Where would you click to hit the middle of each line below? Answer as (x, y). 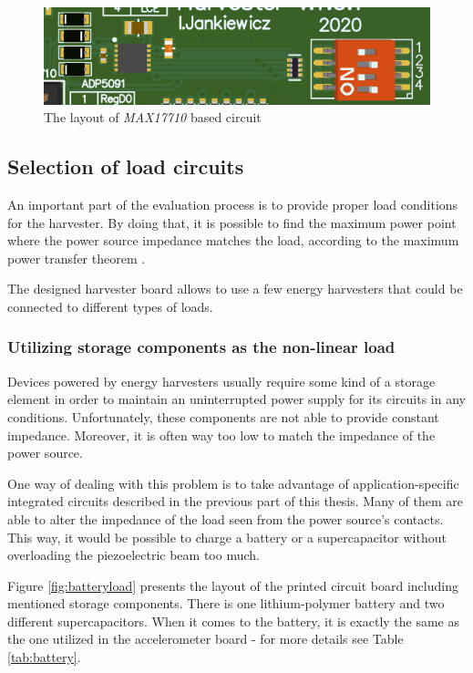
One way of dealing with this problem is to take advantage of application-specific (233, 483)
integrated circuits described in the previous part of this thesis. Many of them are (236, 501)
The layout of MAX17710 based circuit (153, 117)
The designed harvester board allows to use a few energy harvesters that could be (235, 289)
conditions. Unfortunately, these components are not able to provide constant (223, 416)
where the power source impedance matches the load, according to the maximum (233, 240)
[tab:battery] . (44, 657)
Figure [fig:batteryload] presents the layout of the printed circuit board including (233, 585)
